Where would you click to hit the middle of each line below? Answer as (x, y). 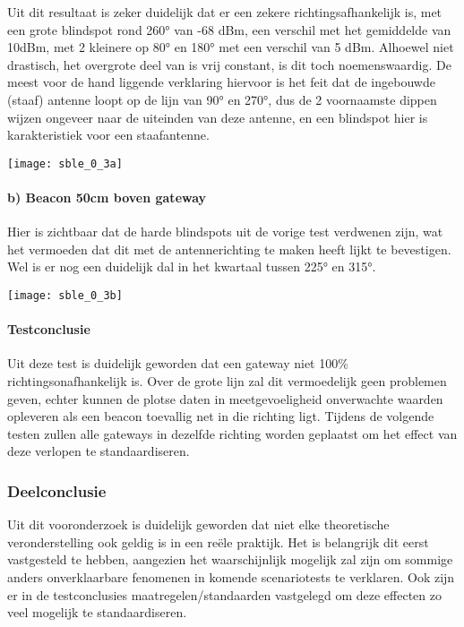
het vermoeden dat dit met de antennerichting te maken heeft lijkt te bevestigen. (229, 249)
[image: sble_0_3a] (65, 163)
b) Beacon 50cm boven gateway (107, 197)
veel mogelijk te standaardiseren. (97, 612)
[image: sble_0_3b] (65, 295)
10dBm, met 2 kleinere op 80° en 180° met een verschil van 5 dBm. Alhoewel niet (231, 47)
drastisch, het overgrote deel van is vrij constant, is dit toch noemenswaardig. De (229, 64)
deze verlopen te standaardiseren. (99, 451)
